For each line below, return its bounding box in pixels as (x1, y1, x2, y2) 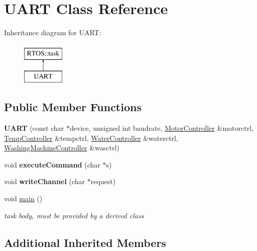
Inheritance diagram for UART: (4, 27, 101, 38)
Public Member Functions (4, 99, 142, 115)
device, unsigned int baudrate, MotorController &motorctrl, (70, 123, 253, 133)
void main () (4, 193, 43, 204)
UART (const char (4, 123, 64, 133)
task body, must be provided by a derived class (4, 210, 144, 220)
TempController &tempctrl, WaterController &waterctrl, (4, 132, 178, 143)
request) (90, 176, 116, 187)
